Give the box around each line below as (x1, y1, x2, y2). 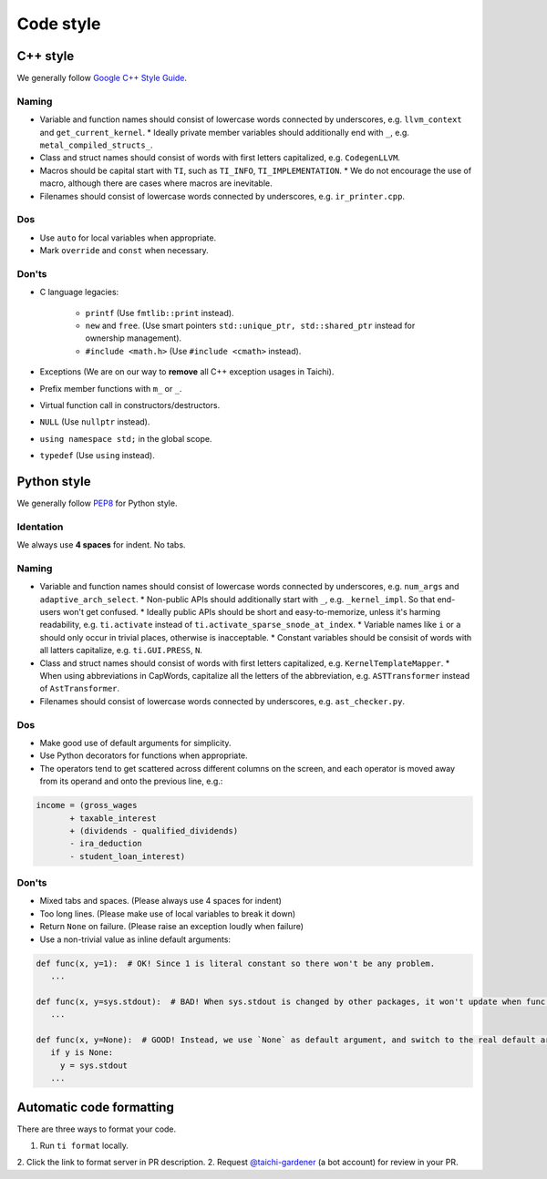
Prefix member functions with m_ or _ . (39, 383, 182, 394)
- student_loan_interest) (69, 851, 186, 861)
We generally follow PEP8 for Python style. (16, 497, 178, 509)
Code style (16, 14, 101, 34)
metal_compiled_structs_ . (39, 139, 153, 150)
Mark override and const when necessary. (39, 245, 209, 256)
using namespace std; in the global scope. (39, 433, 212, 444)
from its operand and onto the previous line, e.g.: (39, 775, 223, 787)
